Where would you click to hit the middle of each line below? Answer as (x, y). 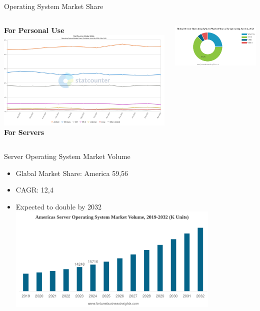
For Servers (24, 132)
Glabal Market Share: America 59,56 (72, 173)
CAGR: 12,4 (34, 190)
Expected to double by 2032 (59, 206)
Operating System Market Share (54, 6)
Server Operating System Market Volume (67, 156)
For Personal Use (34, 30)
